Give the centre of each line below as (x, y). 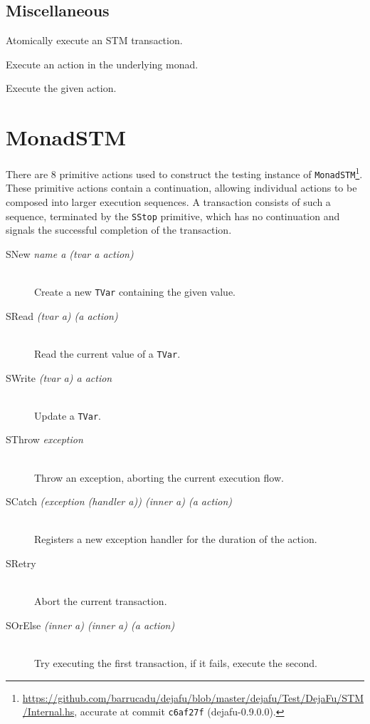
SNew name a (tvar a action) (70, 253)
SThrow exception (44, 439)
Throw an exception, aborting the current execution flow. (159, 477)
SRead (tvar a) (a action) (62, 315)
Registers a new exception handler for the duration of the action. (176, 539)
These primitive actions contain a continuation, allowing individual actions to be (181, 188)
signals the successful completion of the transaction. (119, 230)
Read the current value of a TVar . (107, 353)
